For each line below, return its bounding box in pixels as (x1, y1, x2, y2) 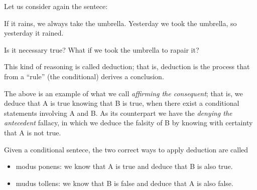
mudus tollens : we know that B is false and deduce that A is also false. (16, 177, 233, 188)
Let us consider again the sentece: (4, 1, 108, 11)
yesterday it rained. (4, 28, 64, 38)
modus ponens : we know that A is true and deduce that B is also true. (16, 161, 233, 171)
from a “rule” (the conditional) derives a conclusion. (4, 71, 164, 81)
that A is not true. (4, 127, 61, 137)
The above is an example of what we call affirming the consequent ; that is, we (4, 88, 243, 98)
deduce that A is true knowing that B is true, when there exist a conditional (4, 98, 239, 108)
